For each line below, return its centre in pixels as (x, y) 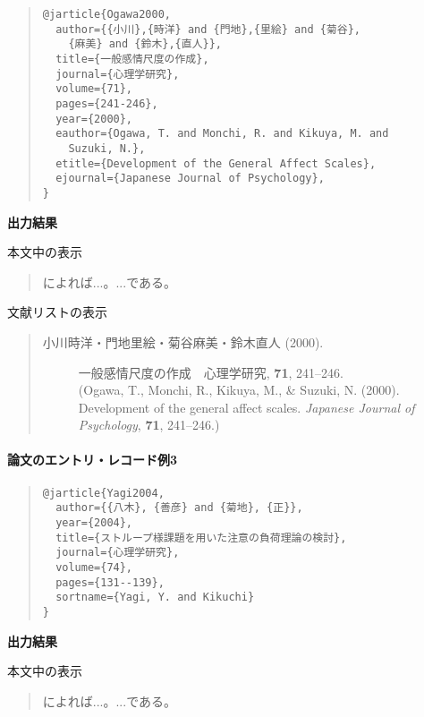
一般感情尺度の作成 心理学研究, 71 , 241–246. (211, 372)
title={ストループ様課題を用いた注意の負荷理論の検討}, (201, 538)
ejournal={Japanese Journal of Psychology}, (190, 179)
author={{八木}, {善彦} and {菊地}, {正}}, (179, 508)
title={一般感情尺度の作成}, (132, 59)
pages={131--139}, (110, 582)
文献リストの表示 (57, 312)
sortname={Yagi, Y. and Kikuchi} (155, 597)
